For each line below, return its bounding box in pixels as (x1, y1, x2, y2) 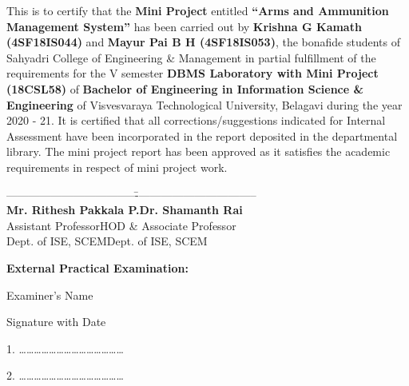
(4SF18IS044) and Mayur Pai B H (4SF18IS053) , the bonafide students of (6, 34, 401, 50)
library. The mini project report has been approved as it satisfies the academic (6, 143, 391, 160)
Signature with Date (6, 313, 106, 330)
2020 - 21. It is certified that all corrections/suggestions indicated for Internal (6, 112, 386, 129)
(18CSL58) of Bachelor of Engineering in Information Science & (6, 80, 363, 97)
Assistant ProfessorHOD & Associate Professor (6, 217, 236, 233)
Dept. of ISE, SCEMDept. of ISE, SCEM (6, 233, 208, 249)
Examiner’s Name (6, 286, 93, 303)
